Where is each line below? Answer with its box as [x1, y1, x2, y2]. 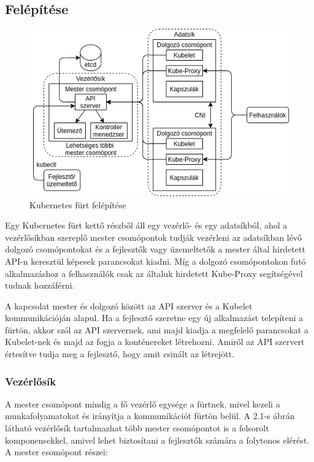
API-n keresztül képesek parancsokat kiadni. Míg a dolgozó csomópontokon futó [5, 254, 306, 267]
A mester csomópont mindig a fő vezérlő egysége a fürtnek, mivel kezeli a [5, 397, 280, 410]
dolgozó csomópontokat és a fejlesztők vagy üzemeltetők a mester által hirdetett [5, 243, 305, 256]
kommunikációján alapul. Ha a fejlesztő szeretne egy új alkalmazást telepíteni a [5, 311, 304, 324]
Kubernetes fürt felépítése [29, 198, 126, 211]
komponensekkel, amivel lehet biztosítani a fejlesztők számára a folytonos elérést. [5, 433, 310, 446]
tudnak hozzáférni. [5, 279, 75, 292]
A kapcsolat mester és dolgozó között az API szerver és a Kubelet [5, 299, 253, 312]
